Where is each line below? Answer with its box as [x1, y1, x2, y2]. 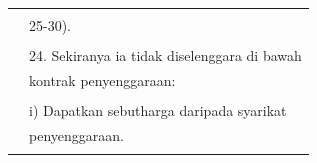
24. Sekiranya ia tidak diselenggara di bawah [29, 45, 302, 66]
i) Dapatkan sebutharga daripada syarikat [29, 100, 287, 121]
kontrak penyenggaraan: [29, 69, 176, 90]
